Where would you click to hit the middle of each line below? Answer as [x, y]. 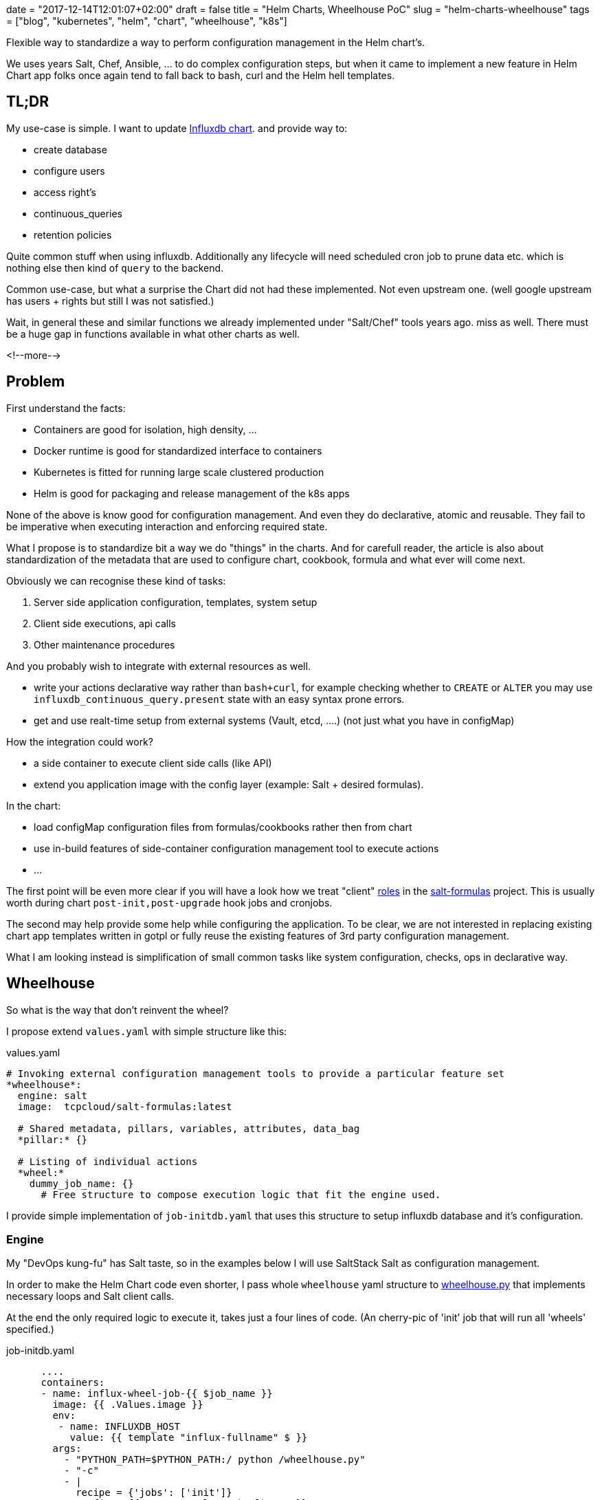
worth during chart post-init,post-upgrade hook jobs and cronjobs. [169, 902]
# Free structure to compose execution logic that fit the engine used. [241, 1194]
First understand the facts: [66, 408]
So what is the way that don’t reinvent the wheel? [118, 1010]
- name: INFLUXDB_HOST [119, 1427]
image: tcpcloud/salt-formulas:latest [125, 1106]
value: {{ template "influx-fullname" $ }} [189, 1438]
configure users [69, 171]
